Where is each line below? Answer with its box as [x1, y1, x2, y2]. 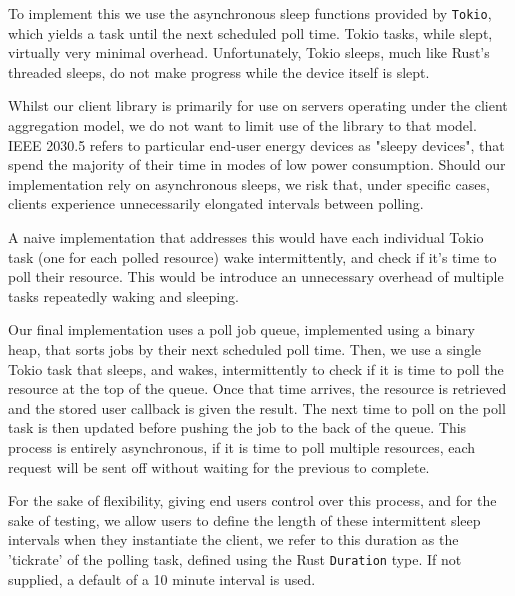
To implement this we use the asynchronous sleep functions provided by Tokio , [8, 3, 492, 23]
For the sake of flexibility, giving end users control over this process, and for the [8, 490, 497, 511]
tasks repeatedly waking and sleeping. [8, 285, 239, 306]
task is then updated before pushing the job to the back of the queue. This [8, 417, 467, 438]
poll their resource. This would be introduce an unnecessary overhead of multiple [8, 266, 504, 287]
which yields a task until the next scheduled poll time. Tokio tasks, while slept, [8, 22, 493, 43]
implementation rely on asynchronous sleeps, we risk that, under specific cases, [8, 173, 490, 194]
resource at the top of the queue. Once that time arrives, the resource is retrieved [8, 378, 507, 399]
